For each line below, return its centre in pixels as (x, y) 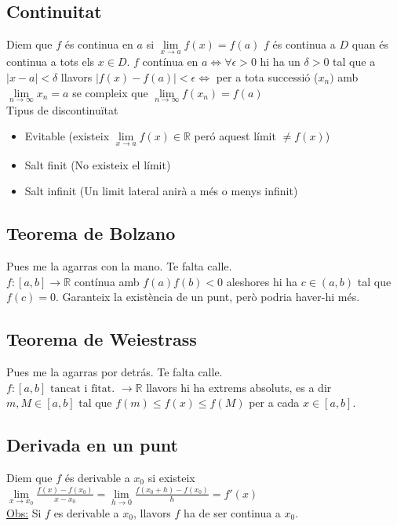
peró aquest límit (235, 136)
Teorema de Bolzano (91, 233)
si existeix (171, 477)
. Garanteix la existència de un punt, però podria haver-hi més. (208, 297)
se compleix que (110, 92)
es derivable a (86, 512)
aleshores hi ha (262, 281)
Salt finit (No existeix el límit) (98, 164)
